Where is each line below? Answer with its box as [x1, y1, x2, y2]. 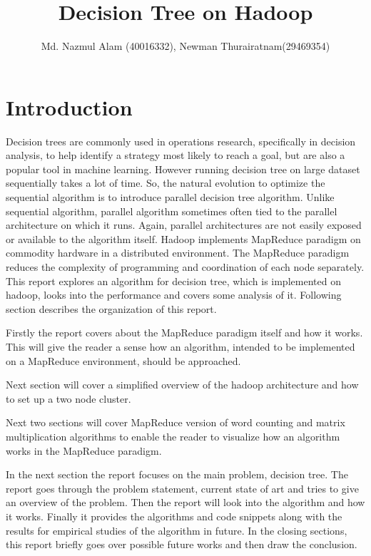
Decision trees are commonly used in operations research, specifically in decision [6, 133, 356, 148]
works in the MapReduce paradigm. [6, 443, 162, 458]
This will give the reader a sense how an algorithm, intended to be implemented [6, 339, 355, 354]
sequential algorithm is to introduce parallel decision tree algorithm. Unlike [6, 190, 335, 205]
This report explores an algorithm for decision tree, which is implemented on [6, 273, 341, 288]
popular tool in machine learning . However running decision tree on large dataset [6, 161, 360, 176]
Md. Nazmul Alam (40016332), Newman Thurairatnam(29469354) [41, 38, 330, 53]
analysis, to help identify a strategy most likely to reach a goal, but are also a [6, 148, 345, 163]
